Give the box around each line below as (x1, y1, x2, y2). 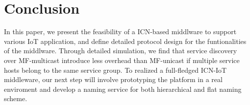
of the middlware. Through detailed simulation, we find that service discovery (4, 45, 237, 56)
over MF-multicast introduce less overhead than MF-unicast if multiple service (4, 55, 240, 65)
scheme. (4, 93, 27, 104)
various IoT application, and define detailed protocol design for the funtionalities (4, 36, 247, 46)
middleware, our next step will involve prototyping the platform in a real (4, 74, 223, 84)
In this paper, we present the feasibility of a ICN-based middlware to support (4, 26, 237, 37)
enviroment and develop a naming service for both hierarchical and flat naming (4, 84, 242, 94)
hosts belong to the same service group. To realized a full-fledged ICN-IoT (4, 64, 227, 75)
